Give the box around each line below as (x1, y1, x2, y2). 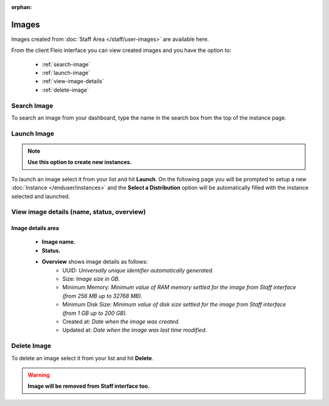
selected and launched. (11, 192, 70, 200)
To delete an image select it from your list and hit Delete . (11, 354, 154, 361)
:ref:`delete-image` (41, 86, 90, 93)
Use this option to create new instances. (27, 159, 132, 166)
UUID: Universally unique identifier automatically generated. (62, 266, 214, 274)
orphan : (11, 4, 32, 10)
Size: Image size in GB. (62, 275, 120, 283)
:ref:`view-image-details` (41, 78, 104, 85)
